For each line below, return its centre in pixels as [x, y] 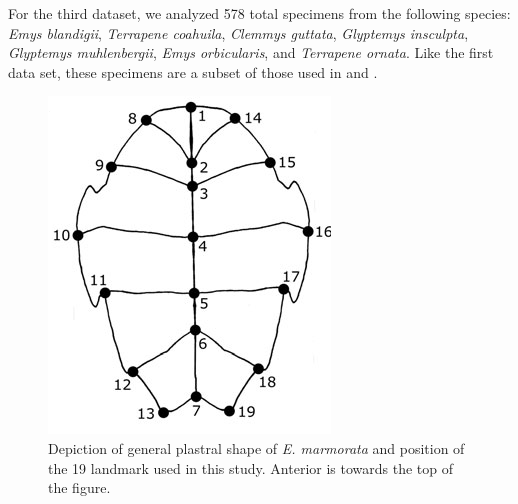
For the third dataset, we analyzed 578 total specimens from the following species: [259, 13]
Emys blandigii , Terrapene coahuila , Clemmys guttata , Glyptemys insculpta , [238, 32]
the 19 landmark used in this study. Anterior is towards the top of [251, 467]
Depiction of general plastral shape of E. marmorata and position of [256, 447]
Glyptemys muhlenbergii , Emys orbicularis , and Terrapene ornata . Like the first [251, 52]
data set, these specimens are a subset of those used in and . [193, 71]
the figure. [79, 487]
